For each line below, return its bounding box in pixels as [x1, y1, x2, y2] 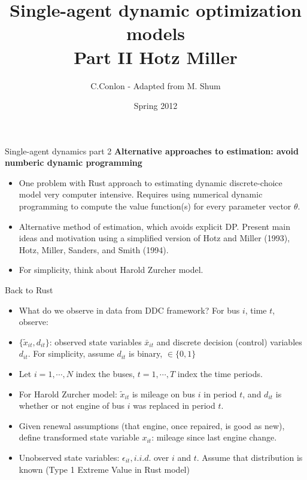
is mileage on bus [132, 387, 196, 400]
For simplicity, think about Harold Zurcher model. [19, 263, 203, 276]
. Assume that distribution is [196, 451, 303, 463]
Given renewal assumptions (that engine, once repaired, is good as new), [19, 419, 285, 432]
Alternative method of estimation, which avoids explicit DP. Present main [19, 220, 290, 232]
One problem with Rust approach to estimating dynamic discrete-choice [19, 176, 282, 189]
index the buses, [75, 367, 135, 379]
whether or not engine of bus [19, 399, 125, 412]
